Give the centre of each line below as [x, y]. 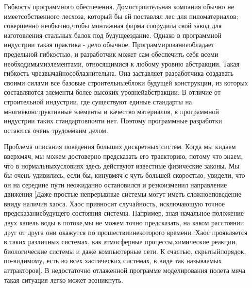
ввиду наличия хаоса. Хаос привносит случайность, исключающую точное [115, 203]
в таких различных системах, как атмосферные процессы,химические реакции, [121, 242]
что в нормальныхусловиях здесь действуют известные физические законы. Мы [122, 165]
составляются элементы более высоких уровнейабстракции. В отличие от [112, 92]
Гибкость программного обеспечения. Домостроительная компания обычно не [119, 6]
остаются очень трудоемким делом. [56, 130]
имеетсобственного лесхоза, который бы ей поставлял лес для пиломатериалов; [121, 16]
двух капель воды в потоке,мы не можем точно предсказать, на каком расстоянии [124, 223]
